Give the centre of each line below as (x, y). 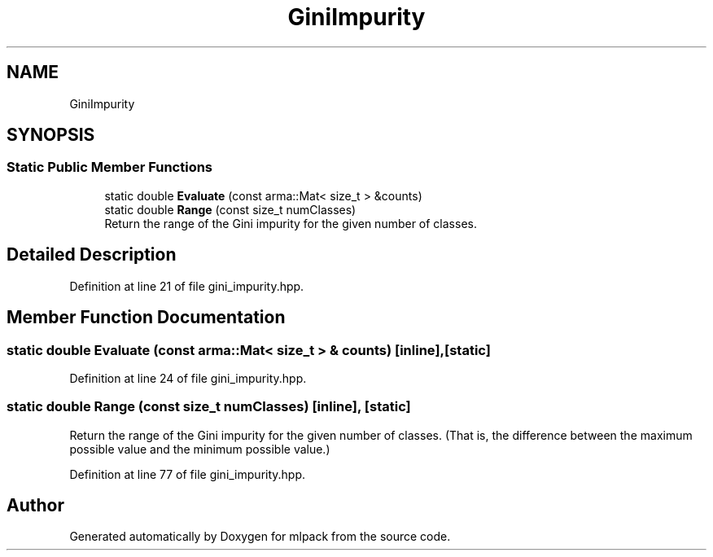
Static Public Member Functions (110, 167)
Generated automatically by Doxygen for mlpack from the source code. (260, 537)
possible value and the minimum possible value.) (200, 449)
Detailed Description (92, 255)
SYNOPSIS (51, 135)
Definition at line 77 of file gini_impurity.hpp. (188, 474)
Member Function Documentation (146, 318)
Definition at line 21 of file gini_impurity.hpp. (187, 286)
